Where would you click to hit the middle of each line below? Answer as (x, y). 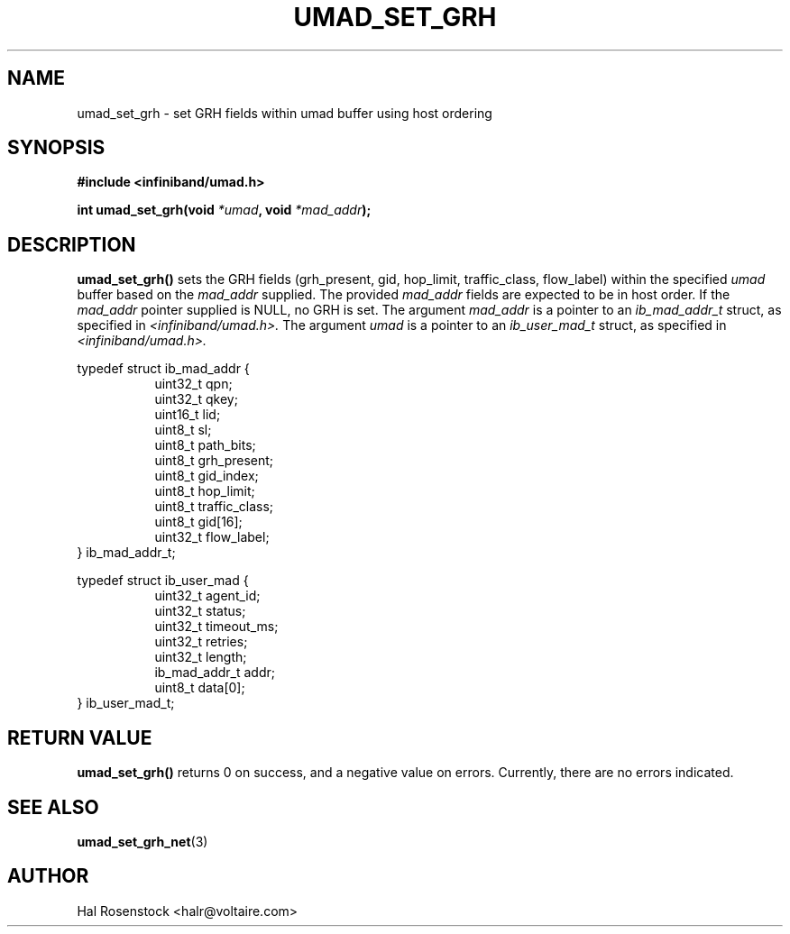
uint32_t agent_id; (207, 596)
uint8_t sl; (183, 430)
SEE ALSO (53, 807)
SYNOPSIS (56, 148)
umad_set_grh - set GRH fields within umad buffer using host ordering (285, 113)
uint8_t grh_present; (214, 461)
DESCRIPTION (72, 244)
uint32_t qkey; (196, 399)
